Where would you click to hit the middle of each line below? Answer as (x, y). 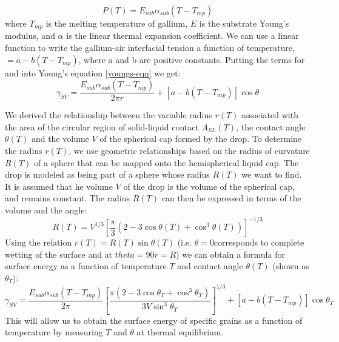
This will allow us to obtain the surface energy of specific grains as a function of (154, 320)
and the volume (60, 139)
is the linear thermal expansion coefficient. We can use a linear (183, 35)
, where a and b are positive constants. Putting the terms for (192, 59)
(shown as (291, 266)
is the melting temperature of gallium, (117, 23)
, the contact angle (271, 126)
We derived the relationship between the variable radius (109, 115)
